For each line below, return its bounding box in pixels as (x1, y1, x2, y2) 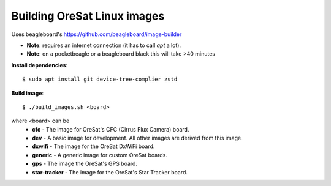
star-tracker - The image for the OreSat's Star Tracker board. (32, 168, 188, 176)
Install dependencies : (11, 61, 67, 69)
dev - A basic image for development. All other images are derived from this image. (32, 135, 243, 142)
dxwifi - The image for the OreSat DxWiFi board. (32, 143, 155, 150)
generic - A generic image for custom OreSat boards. (32, 151, 168, 158)
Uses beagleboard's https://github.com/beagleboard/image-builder (11, 31, 182, 38)
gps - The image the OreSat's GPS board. (32, 160, 138, 168)
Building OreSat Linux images (11, 9, 165, 23)
